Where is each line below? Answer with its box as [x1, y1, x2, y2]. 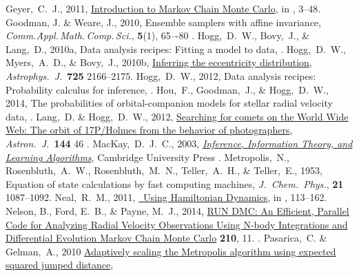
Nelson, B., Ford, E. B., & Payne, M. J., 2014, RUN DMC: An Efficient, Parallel [6, 203, 349, 217]
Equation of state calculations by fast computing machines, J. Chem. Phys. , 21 [6, 176, 344, 191]
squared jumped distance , [6, 257, 114, 272]
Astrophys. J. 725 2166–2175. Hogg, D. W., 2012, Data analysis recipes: [6, 68, 316, 83]
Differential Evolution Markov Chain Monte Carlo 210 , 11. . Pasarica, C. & [6, 231, 327, 245]
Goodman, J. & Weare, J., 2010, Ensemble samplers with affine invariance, [6, 14, 321, 29]
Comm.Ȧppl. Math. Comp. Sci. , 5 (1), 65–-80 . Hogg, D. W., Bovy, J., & [6, 28, 310, 43]
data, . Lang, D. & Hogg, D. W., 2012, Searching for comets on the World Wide [6, 109, 349, 123]
